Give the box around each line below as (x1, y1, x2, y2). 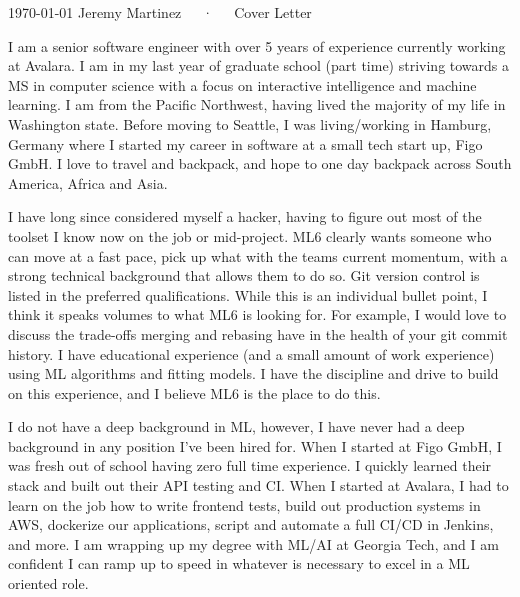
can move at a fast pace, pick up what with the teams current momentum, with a (8, 245, 508, 266)
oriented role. (8, 573, 89, 594)
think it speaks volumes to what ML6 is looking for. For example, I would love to (8, 304, 507, 325)
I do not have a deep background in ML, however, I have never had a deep (8, 416, 465, 437)
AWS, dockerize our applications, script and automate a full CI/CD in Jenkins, (8, 514, 494, 535)
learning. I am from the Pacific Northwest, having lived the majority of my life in (8, 94, 506, 115)
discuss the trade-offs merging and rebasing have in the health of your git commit (8, 323, 508, 344)
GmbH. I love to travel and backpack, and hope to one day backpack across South (8, 153, 512, 174)
